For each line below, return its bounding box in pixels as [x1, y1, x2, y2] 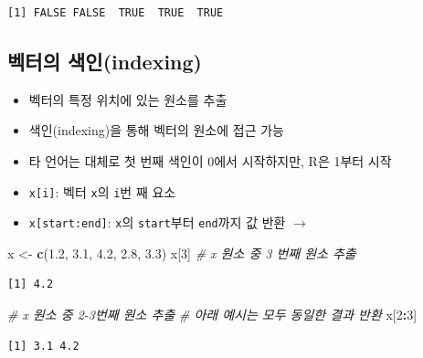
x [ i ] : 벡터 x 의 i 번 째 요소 [28, 182, 176, 201]
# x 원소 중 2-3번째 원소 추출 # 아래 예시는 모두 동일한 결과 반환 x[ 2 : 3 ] [7, 305, 418, 324]
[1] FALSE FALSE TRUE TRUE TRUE [7, 6, 224, 19]
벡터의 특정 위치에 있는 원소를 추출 [28, 89, 227, 109]
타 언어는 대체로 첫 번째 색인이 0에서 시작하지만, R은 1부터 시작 [28, 151, 392, 170]
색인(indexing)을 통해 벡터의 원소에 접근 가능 [28, 121, 284, 140]
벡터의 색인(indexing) [7, 47, 202, 75]
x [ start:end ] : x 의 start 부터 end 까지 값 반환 [28, 213, 286, 232]
